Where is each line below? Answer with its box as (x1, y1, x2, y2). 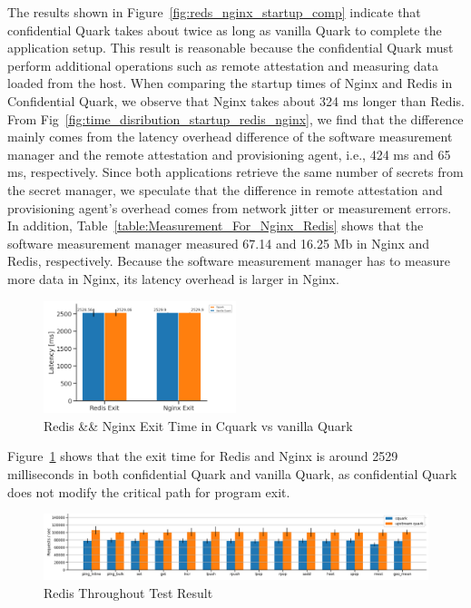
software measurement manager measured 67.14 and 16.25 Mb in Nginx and (7, 233, 430, 252)
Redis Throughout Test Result (44, 583, 213, 602)
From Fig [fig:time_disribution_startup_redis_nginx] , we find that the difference (7, 109, 464, 128)
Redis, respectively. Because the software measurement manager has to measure (7, 251, 450, 270)
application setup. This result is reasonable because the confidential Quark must (7, 38, 454, 57)
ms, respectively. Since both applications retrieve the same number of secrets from (7, 162, 464, 181)
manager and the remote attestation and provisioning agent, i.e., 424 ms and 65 (7, 144, 451, 163)
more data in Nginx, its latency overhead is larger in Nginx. (7, 269, 339, 288)
